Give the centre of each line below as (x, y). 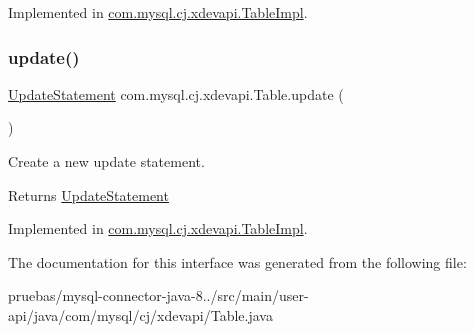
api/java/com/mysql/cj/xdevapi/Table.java (140, 314)
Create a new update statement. (106, 161)
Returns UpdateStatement (88, 194)
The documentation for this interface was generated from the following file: (237, 261)
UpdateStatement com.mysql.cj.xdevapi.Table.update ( (176, 93)
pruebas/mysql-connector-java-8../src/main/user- (158, 295)
